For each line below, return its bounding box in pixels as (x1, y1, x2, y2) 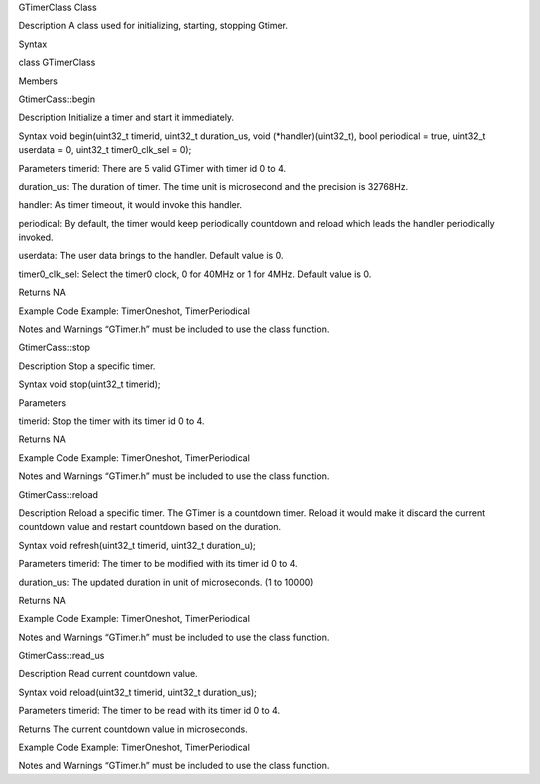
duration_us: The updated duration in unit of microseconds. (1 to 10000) (18, 576, 314, 588)
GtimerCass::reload (18, 488, 99, 500)
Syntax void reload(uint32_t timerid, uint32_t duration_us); (18, 686, 257, 698)
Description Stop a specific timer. (18, 360, 156, 372)
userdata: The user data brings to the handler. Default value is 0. (18, 250, 284, 262)
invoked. (18, 231, 54, 244)
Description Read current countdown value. (18, 668, 199, 680)
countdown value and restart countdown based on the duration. (18, 521, 282, 533)
